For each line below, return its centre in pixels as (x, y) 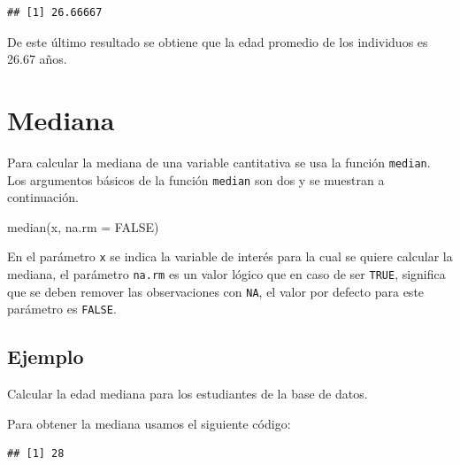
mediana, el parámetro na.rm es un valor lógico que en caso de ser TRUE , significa (226, 274)
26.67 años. (37, 59)
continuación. (43, 197)
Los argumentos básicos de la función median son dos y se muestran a (196, 179)
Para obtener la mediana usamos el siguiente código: (149, 423)
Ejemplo (46, 356)
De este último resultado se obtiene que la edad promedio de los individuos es (218, 41)
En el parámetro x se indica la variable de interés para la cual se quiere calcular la (230, 256)
